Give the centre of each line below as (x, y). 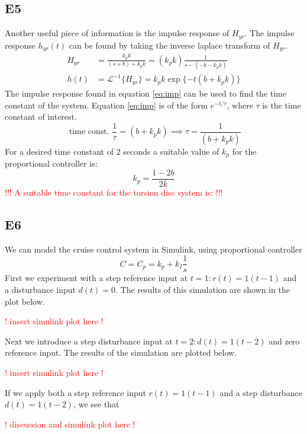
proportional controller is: (51, 163)
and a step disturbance (261, 392)
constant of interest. (41, 117)
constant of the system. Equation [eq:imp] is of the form (106, 105)
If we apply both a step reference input (75, 392)
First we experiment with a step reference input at (96, 278)
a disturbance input (40, 290)
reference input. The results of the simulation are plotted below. (121, 352)
